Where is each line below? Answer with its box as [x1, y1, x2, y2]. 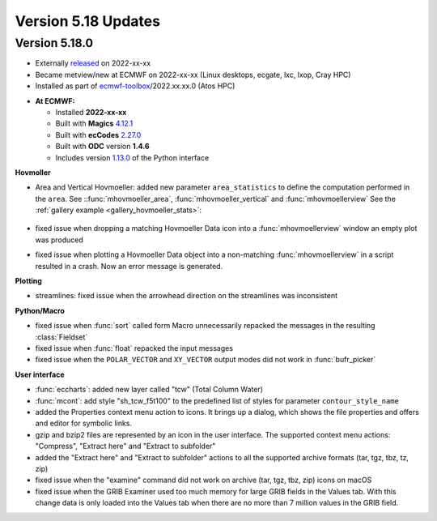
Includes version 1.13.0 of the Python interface [55, 152, 210, 162]
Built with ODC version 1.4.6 [55, 142, 150, 152]
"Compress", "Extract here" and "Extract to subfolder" [35, 442, 216, 451]
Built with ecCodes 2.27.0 [55, 130, 142, 139]
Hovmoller [15, 167, 52, 177]
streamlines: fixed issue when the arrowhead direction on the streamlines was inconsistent [35, 291, 337, 301]
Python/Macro [15, 305, 65, 315]
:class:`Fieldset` [35, 332, 88, 342]
